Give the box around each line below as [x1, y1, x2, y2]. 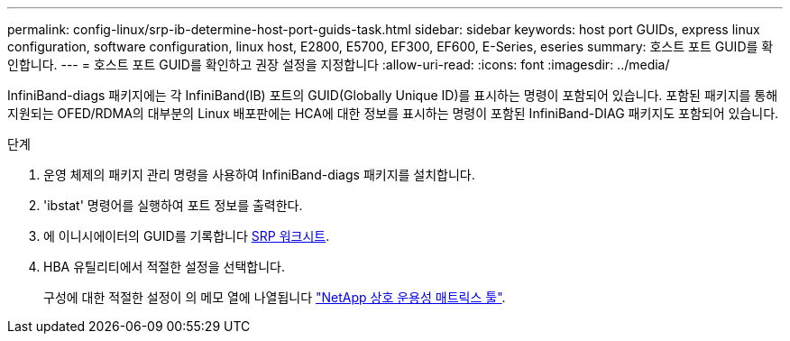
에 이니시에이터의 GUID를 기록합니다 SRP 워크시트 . [43, 228, 330, 244]
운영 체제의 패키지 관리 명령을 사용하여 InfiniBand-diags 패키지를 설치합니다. [43, 167, 475, 182]
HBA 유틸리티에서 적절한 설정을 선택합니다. [43, 259, 285, 274]
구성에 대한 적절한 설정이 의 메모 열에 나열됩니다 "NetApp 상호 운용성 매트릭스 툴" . [43, 290, 506, 305]
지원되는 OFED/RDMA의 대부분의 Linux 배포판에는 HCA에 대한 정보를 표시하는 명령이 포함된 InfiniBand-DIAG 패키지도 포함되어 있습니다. [7, 106, 779, 121]
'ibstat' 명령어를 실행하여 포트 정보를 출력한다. [43, 198, 303, 213]
